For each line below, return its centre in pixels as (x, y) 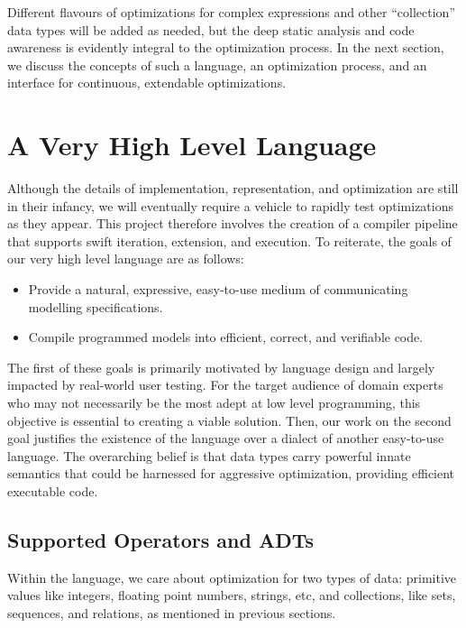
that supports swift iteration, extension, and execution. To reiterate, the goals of (229, 240)
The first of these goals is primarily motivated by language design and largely (221, 367)
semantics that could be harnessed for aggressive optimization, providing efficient (231, 473)
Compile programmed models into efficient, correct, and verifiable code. (226, 337)
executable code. (53, 491)
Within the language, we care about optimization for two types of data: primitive (232, 577)
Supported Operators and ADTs (160, 539)
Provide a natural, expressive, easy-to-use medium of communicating (218, 289)
